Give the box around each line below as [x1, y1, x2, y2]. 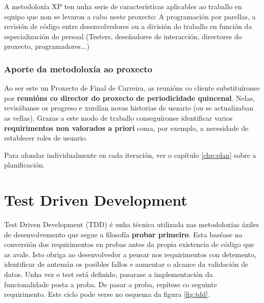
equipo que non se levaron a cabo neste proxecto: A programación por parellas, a [4, 11, 256, 21]
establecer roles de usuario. [4, 132, 88, 143]
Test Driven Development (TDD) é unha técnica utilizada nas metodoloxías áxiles [4, 219, 259, 230]
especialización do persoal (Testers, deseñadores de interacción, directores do [4, 31, 242, 41]
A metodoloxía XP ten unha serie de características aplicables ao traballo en [4, 1, 242, 11]
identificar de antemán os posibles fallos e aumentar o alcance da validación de [4, 259, 249, 269]
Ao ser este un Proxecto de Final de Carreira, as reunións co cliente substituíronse [4, 82, 260, 93]
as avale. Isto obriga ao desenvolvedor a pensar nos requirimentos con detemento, [4, 249, 256, 259]
